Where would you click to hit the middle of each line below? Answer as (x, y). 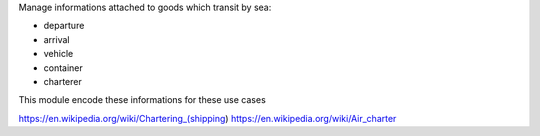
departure (64, 26)
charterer (62, 81)
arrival (56, 39)
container (63, 67)
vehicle (58, 54)
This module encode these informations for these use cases (142, 100)
